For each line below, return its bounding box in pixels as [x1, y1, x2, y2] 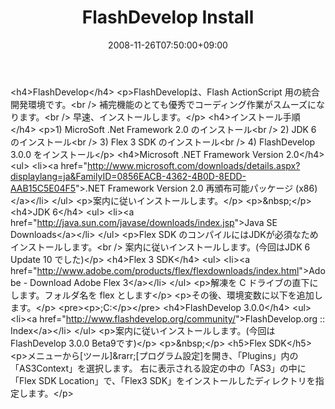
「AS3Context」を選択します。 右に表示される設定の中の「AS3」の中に [10, 362, 307, 374]
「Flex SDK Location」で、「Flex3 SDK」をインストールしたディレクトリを [10, 374, 316, 386]
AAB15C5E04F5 [10, 182, 77, 194]
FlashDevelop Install [81, 6, 255, 29]
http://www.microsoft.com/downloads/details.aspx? [86, 159, 301, 171]
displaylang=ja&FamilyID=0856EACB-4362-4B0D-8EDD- [10, 170, 247, 182]
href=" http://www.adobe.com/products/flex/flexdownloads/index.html [10, 264, 300, 276]
